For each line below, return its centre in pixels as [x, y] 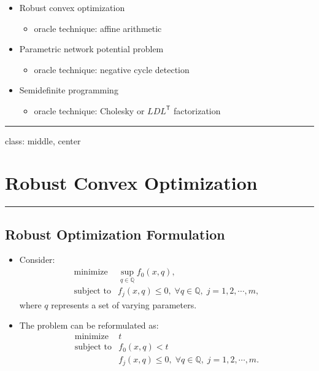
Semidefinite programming [69, 90]
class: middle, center [43, 140]
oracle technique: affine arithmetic [98, 28]
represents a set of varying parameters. [124, 304]
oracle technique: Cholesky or [89, 110]
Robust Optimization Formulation [115, 234]
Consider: [37, 260]
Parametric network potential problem [91, 49]
